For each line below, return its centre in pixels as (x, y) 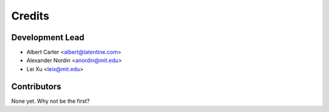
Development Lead (48, 37)
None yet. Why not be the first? (51, 101)
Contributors (36, 86)
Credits (30, 16)
